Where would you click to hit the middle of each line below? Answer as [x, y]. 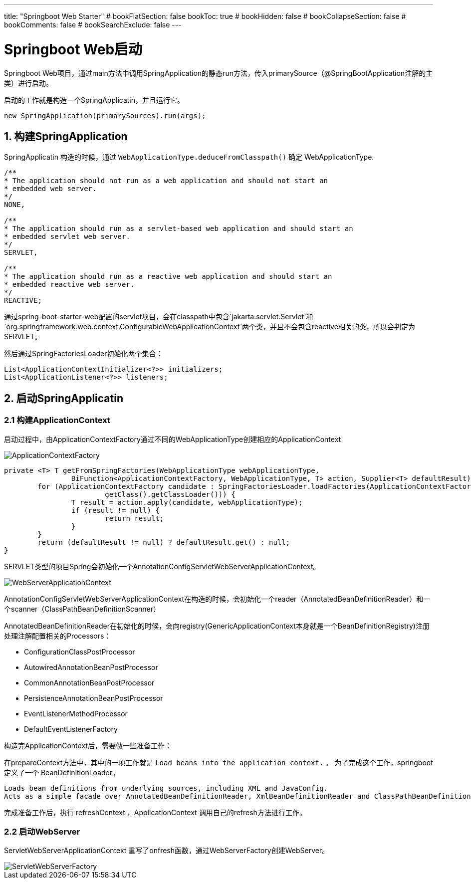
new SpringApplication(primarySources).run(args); [105, 115]
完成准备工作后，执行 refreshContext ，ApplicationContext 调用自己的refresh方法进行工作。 [155, 812]
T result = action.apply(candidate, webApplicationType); [187, 502]
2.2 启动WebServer [42, 831]
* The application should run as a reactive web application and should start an [168, 277]
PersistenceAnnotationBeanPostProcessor [94, 698]
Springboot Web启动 [73, 49]
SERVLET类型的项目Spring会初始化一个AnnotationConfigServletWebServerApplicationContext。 [162, 566]
